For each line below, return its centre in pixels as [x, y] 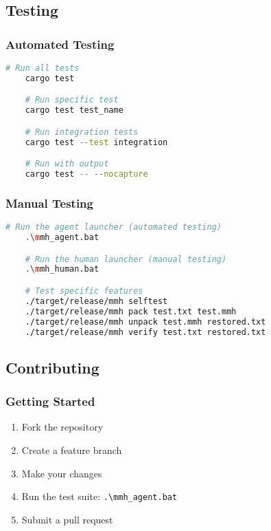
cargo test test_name [74, 110]
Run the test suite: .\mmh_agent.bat [99, 496]
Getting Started [50, 401]
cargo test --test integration [96, 142]
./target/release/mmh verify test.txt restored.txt [145, 332]
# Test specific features [84, 291]
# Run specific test [72, 100]
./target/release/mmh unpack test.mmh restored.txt [145, 322]
